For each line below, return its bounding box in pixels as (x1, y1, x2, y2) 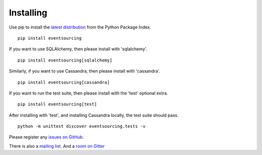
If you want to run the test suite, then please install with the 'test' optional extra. (9, 90, 168, 96)
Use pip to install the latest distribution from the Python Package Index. (9, 24, 151, 30)
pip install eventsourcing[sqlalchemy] (17, 57, 113, 63)
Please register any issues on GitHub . (9, 134, 84, 140)
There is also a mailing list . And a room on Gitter (9, 143, 105, 149)
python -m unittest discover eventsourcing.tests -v (17, 124, 146, 129)
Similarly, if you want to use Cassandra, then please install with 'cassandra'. (9, 68, 160, 74)
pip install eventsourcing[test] (17, 102, 97, 107)
